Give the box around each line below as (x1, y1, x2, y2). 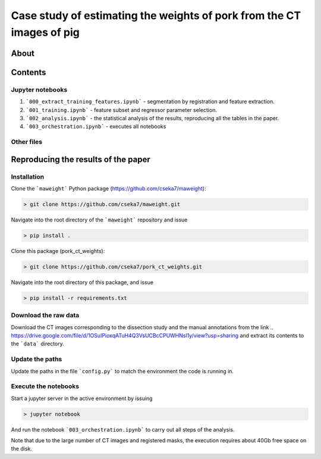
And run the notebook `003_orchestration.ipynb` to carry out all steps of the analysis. (11, 426, 235, 433)
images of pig (11, 26, 80, 39)
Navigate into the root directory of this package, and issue (11, 279, 154, 286)
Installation (11, 173, 45, 181)
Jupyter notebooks (11, 85, 68, 93)
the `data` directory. (11, 340, 65, 348)
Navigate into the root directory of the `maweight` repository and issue (11, 216, 188, 223)
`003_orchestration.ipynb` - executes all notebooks (26, 123, 166, 130)
